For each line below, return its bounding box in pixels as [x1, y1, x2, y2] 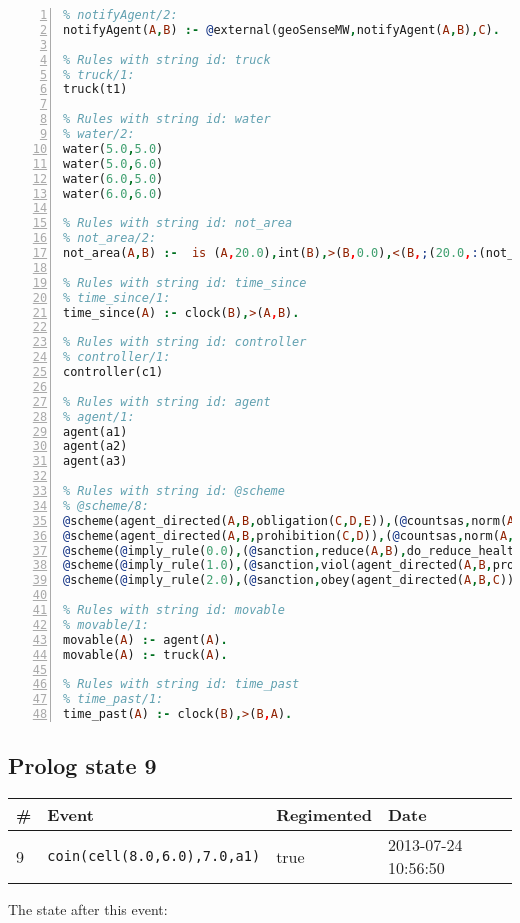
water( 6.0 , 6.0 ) [63, 186, 164, 201]
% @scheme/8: [63, 498, 149, 513]
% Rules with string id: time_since [63, 275, 307, 290]
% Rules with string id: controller [63, 335, 307, 350]
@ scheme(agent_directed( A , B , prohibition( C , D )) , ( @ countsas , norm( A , [63, 528, 515, 543]
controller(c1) [63, 365, 164, 379]
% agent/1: [63, 409, 135, 424]
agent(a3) [63, 454, 128, 469]
